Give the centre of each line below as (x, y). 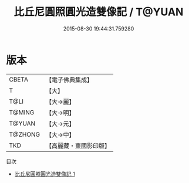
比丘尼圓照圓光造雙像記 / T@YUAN (99, 12)
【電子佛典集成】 (69, 80)
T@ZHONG (24, 134)
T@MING (22, 112)
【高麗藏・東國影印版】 (78, 145)
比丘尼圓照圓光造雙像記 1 (45, 174)
